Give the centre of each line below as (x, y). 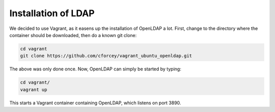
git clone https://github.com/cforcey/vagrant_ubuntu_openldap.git (106, 56)
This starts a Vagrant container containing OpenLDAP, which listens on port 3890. (95, 103)
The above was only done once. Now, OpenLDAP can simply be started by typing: (95, 69)
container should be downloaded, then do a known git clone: (73, 35)
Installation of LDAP (52, 13)
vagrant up (34, 89)
